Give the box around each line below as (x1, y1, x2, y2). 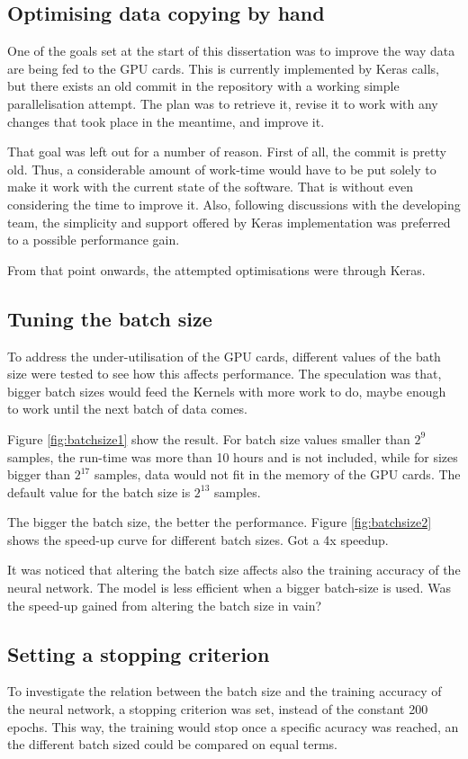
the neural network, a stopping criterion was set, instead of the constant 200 (7, 700, 428, 719)
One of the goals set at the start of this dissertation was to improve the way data (7, 41, 455, 60)
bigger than (7, 465, 71, 484)
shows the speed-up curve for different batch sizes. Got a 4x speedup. (7, 530, 389, 549)
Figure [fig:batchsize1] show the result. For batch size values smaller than (7, 429, 410, 448)
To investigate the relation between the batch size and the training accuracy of (7, 682, 442, 701)
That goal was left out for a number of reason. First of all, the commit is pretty (7, 142, 446, 161)
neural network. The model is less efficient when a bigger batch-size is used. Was (7, 578, 451, 597)
